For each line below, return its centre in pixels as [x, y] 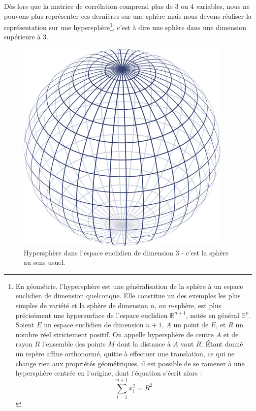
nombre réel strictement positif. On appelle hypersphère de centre [114, 334]
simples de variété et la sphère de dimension [82, 305]
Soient [25, 325]
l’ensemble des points [74, 344]
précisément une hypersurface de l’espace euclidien [92, 315]
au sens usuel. [45, 262]
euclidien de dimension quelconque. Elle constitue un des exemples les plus [128, 296]
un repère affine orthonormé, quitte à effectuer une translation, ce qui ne [125, 353]
